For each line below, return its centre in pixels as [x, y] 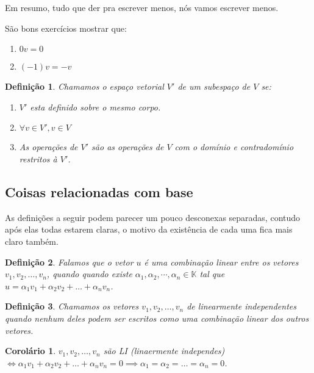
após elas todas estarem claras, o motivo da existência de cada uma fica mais [149, 229]
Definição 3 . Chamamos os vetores [72, 306]
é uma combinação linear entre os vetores [221, 262]
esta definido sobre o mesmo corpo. [95, 107]
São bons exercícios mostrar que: [66, 28]
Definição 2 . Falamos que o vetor [69, 262]
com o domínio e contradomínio [234, 147]
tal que [212, 274]
